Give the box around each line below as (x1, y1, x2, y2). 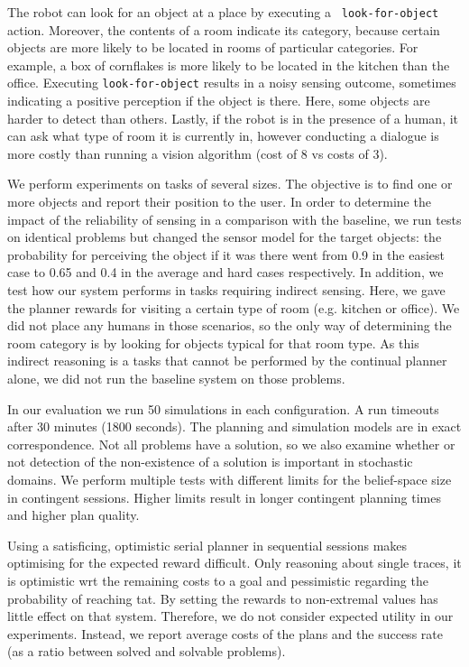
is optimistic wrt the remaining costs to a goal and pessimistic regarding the (7, 570, 428, 589)
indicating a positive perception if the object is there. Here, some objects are (7, 91, 430, 110)
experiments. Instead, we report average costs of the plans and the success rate (7, 624, 443, 643)
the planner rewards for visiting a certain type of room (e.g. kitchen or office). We (7, 298, 460, 317)
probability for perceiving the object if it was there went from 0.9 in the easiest (7, 245, 445, 264)
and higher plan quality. (7, 505, 140, 524)
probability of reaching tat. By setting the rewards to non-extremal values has (7, 588, 438, 607)
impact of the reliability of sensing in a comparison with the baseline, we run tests (7, 209, 462, 228)
